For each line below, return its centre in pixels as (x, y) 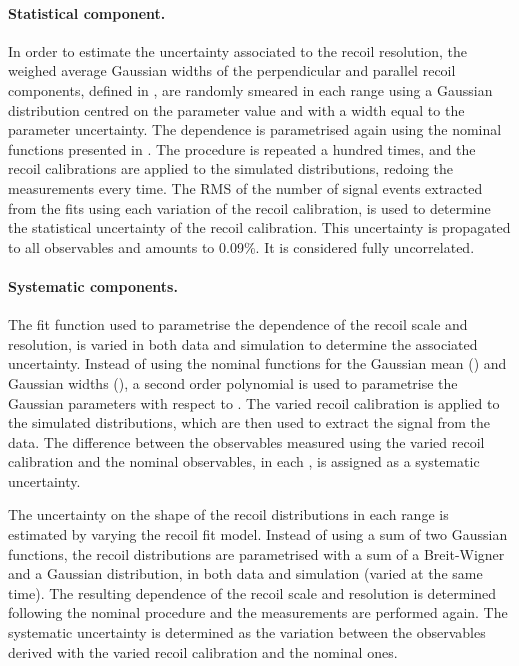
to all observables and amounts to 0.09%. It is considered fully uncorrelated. (241, 246)
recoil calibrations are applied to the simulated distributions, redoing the (231, 168)
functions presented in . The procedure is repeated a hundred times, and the (242, 148)
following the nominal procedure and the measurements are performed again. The (258, 612)
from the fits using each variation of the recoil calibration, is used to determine (249, 207)
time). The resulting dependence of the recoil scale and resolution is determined (252, 592)
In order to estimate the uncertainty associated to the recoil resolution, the (237, 50)
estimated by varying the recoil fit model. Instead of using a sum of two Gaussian (258, 534)
